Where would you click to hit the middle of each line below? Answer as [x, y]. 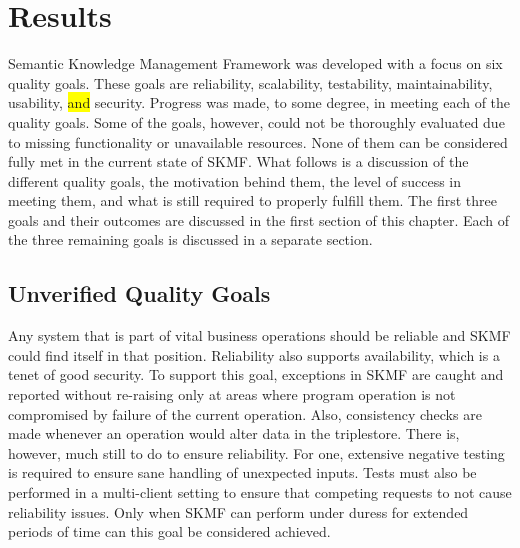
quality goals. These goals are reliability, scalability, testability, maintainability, [250, 82]
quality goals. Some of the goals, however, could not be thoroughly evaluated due [256, 121]
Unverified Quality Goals [139, 293]
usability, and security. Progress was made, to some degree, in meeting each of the [259, 102]
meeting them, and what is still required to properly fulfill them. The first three [252, 200]
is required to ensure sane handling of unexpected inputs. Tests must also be [242, 472]
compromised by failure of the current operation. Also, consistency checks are [245, 413]
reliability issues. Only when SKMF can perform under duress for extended [238, 511]
